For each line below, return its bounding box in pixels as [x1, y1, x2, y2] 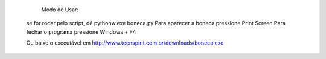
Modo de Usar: [41, 6, 78, 13]
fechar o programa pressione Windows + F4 [26, 28, 136, 36]
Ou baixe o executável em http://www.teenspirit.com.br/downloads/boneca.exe [26, 39, 224, 46]
